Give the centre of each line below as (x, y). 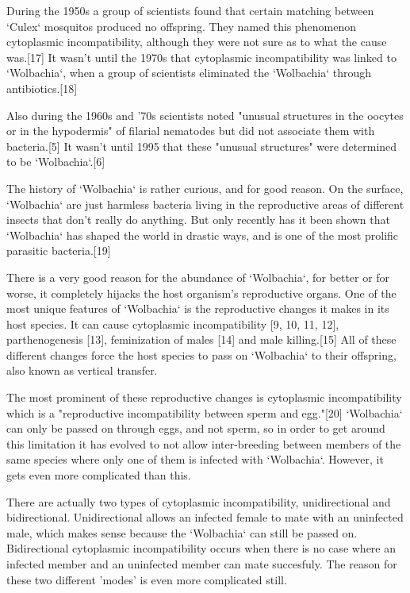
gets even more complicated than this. (99, 475)
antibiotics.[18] (42, 88)
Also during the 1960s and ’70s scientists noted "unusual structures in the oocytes (205, 115)
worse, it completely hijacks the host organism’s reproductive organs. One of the (201, 293)
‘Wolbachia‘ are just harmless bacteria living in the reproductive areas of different (205, 204)
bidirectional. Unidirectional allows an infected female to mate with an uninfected (205, 517)
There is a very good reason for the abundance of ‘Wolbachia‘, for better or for (198, 277)
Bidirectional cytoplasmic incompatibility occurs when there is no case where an (201, 548)
